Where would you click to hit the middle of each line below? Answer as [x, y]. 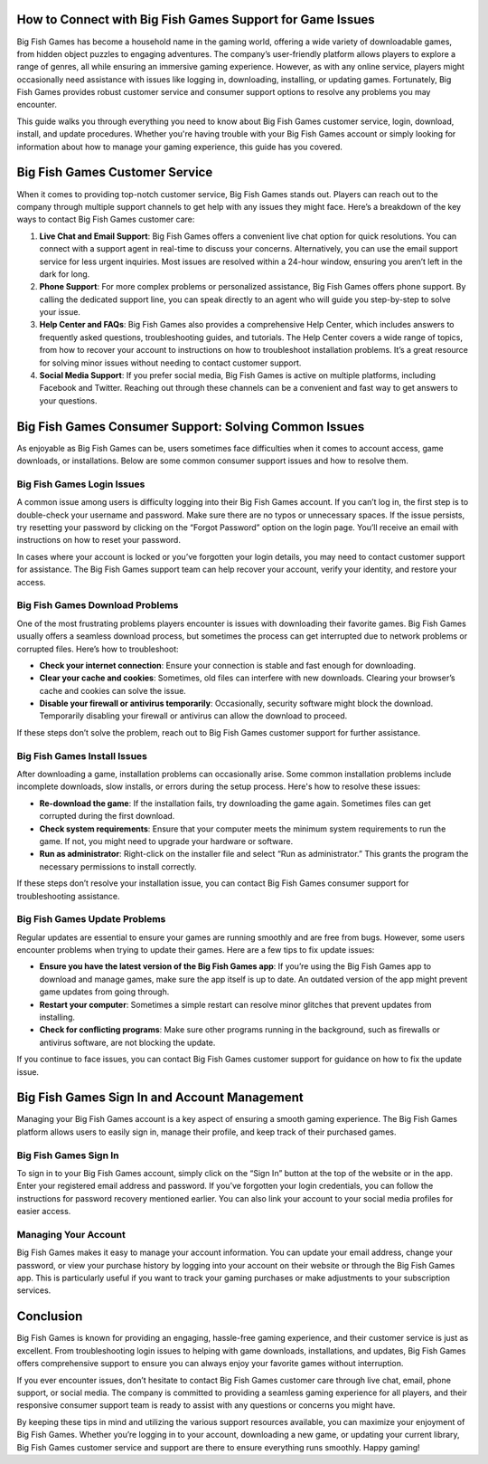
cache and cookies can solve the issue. [113, 690]
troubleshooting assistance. [69, 896]
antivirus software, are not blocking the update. [127, 1042]
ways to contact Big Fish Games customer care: [106, 219]
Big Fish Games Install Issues [82, 756]
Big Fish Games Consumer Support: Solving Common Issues [191, 427]
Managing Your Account [71, 1234]
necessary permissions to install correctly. [118, 866]
